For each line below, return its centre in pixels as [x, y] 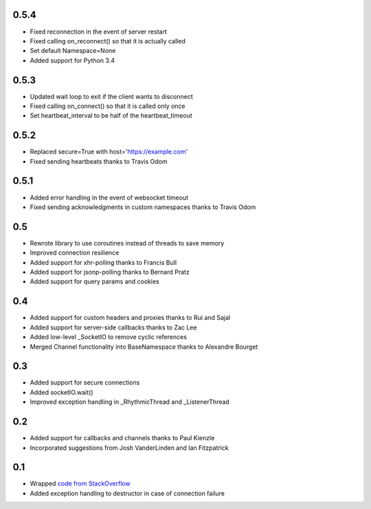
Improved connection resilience [75, 253]
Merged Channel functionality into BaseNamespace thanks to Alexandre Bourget [144, 347]
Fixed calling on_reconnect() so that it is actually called [108, 41]
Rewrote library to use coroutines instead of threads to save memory [127, 243]
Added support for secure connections [85, 382]
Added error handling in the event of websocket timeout [109, 197]
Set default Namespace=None [73, 51]
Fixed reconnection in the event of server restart [99, 32]
